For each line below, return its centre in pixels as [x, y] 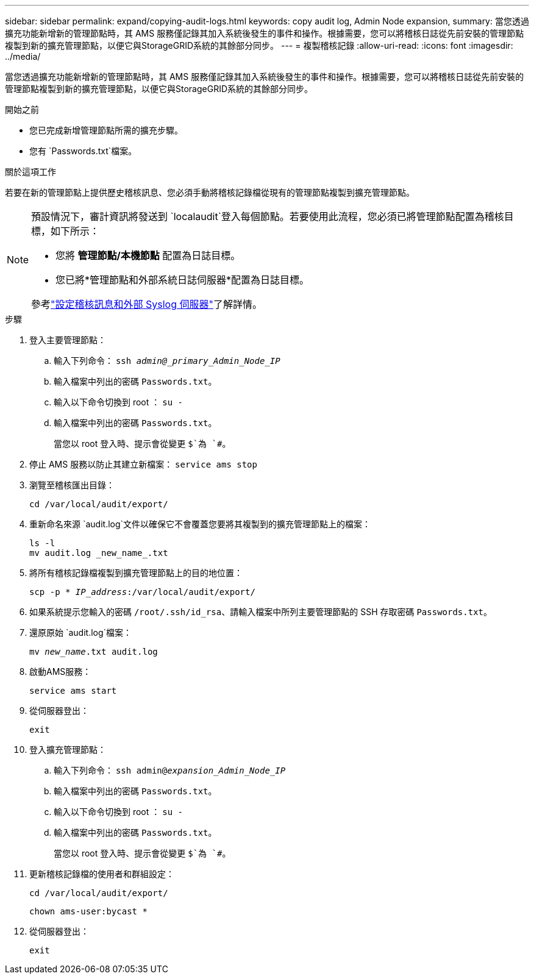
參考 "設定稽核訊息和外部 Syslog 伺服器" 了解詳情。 [147, 304]
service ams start [73, 691]
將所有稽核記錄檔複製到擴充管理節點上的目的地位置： [136, 573]
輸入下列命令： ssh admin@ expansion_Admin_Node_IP [170, 770]
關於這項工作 [30, 172]
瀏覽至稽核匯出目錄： [72, 485]
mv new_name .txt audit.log [94, 652]
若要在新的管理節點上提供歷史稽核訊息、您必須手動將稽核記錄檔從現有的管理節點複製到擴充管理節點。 [210, 192]
